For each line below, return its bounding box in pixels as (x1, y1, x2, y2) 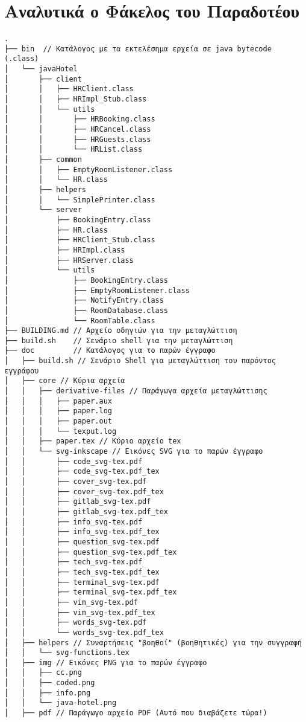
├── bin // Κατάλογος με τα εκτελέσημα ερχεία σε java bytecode (4, 44, 272, 53)
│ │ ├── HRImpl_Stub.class (4, 95, 147, 104)
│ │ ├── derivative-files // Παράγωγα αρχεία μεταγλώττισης (4, 387, 267, 396)
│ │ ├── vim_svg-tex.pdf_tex (4, 608, 155, 617)
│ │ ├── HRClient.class (4, 85, 134, 94)
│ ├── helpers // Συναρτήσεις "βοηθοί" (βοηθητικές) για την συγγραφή (4, 638, 302, 647)
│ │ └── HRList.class (4, 145, 143, 154)
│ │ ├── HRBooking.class (4, 115, 155, 124)
